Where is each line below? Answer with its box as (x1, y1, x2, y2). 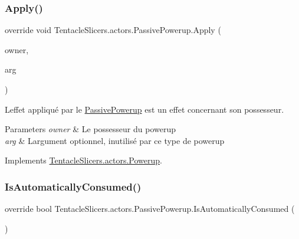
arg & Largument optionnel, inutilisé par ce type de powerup (5, 134, 225, 146)
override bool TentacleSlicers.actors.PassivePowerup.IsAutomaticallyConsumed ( (5, 202, 295, 215)
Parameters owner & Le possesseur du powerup (5, 123, 176, 135)
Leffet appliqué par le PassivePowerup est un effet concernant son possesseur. (5, 103, 284, 115)
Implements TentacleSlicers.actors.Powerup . (5, 154, 162, 166)
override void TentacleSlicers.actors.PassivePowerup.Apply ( (5, 24, 221, 36)
